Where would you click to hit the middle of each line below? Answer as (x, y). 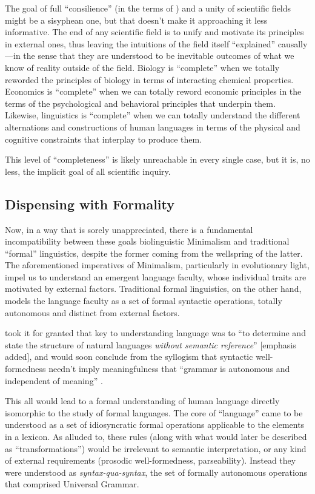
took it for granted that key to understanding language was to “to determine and (155, 333)
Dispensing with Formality (90, 204)
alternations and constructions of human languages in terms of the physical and (153, 127)
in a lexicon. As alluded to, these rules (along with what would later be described (156, 437)
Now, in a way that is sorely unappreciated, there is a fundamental (129, 229)
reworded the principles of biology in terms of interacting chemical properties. (149, 79)
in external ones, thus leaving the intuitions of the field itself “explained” (140, 43)
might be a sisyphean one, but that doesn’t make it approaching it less (136, 20)
